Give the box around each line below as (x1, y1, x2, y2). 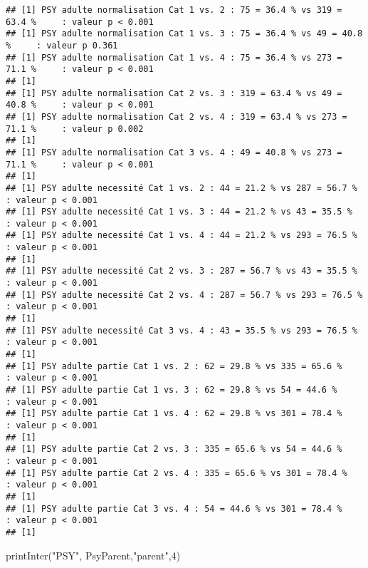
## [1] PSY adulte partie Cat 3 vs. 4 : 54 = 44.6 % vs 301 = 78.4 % (6, 503, 342, 514)
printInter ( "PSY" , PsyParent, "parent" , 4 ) (6, 547, 181, 562)
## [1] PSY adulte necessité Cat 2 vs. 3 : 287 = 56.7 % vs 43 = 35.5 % (6, 266, 357, 277)
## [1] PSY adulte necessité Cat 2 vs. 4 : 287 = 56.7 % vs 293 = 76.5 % (6, 289, 363, 300)
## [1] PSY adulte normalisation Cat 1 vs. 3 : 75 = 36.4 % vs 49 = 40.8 (6, 29, 363, 39)
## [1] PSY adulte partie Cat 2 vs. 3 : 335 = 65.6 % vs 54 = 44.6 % (6, 444, 342, 455)
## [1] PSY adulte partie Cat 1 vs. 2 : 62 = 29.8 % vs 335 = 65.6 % (6, 361, 342, 371)
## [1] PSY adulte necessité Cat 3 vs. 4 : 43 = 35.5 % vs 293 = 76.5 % (6, 325, 357, 336)
